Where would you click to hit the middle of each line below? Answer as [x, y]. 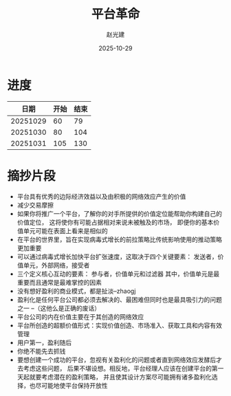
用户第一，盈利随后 [44, 342]
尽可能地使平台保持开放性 [71, 385]
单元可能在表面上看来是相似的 [65, 230]
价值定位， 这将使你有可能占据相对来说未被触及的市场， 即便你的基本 [115, 222]
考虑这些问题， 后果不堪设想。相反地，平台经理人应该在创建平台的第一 [123, 368]
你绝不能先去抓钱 [41, 351]
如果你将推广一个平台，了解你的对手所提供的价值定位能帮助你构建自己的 [119, 213]
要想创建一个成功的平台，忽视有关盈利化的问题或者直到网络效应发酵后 [117, 360]
